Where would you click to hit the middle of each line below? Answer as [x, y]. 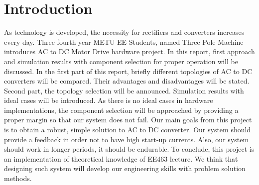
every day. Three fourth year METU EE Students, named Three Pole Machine [124, 42]
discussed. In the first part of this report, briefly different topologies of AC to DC [128, 71]
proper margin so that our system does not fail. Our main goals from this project [128, 120]
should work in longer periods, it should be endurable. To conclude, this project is [129, 149]
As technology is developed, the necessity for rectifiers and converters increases [124, 32]
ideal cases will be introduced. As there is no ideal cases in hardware [109, 100]
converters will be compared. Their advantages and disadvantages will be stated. [127, 81]
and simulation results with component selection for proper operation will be [121, 61]
